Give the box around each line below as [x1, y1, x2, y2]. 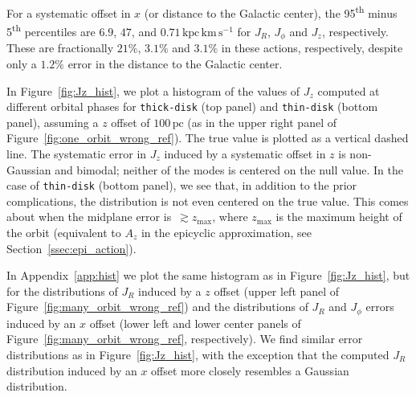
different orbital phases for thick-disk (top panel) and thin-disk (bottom [6, 98, 378, 115]
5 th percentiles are [6, 21, 96, 39]
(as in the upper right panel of [187, 113, 336, 130]
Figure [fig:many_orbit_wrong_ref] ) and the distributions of [6, 298, 308, 315]
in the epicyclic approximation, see [141, 224, 312, 241]
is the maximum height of [275, 208, 402, 225]
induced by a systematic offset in [164, 145, 326, 162]
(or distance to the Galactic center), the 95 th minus [144, 2, 398, 21]
